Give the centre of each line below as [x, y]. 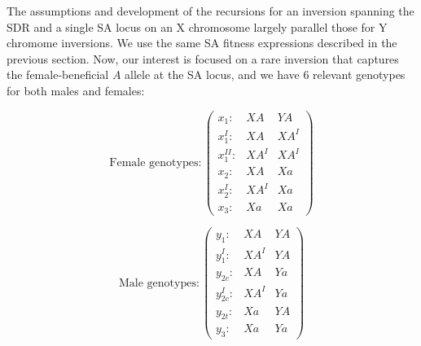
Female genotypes [154, 162]
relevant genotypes [359, 74]
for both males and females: [76, 90]
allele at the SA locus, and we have [212, 74]
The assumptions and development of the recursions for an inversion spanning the [210, 11]
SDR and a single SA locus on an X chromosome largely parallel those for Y [197, 26]
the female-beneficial [58, 74]
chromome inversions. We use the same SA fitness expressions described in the [202, 43]
